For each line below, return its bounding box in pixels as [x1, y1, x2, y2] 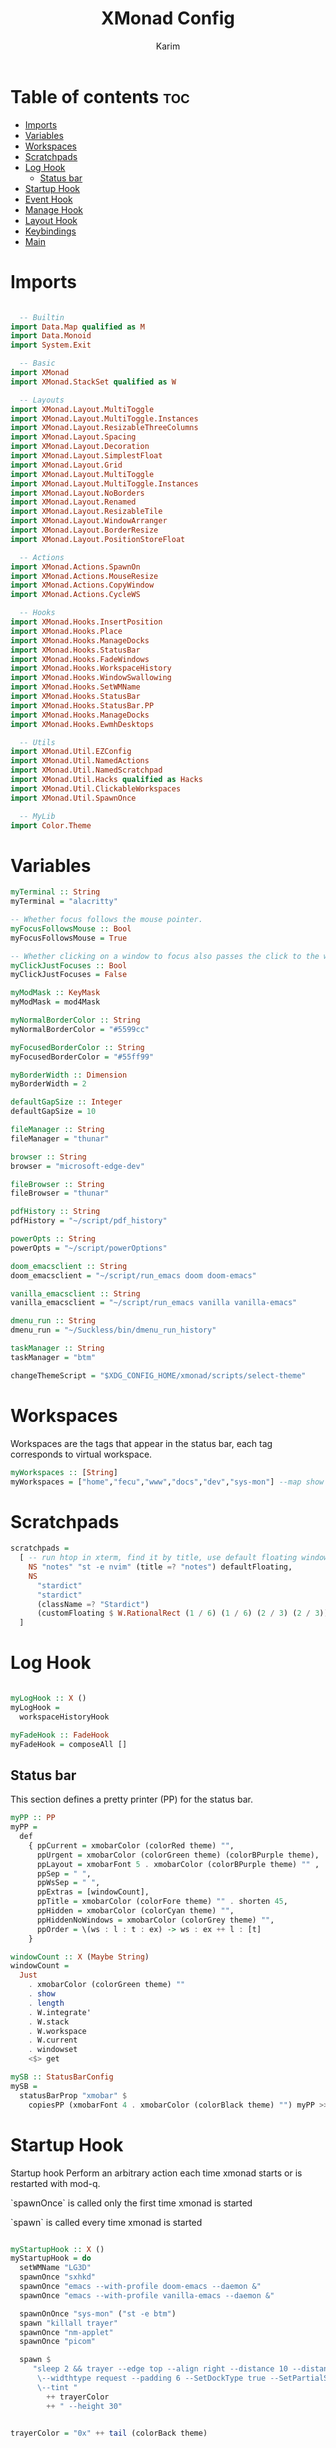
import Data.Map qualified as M [10, 322, 145, 332]
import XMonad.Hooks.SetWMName [10, 682, 141, 692]
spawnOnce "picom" [19, 2337, 97, 2347]
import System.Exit [10, 340, 92, 351]
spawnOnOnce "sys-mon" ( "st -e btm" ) [19, 2308, 177, 2319]
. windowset [28, 2045, 78, 2055]
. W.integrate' [28, 2007, 92, 2017]
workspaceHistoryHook [19, 1712, 110, 1722]
